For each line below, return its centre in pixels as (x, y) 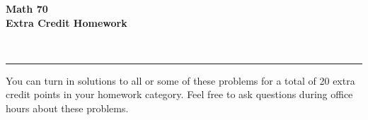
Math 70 (27, 8)
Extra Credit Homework (67, 22)
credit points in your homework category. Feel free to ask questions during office (179, 94)
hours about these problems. (67, 108)
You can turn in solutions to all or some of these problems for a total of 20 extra (180, 80)
